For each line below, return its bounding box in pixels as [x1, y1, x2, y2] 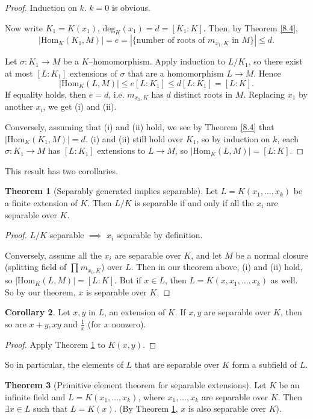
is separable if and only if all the [134, 197, 254, 209]
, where [138, 390, 165, 403]
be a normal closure [235, 248, 308, 261]
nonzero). [111, 317, 146, 330]
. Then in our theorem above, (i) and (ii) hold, [131, 260, 303, 273]
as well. [270, 274, 298, 286]
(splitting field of [5, 260, 67, 273]
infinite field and [5, 390, 66, 403]
